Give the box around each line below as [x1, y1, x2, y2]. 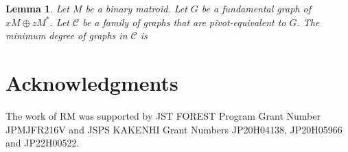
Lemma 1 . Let [5, 1, 69, 15]
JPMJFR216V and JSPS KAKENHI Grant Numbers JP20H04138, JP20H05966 [5, 122, 343, 136]
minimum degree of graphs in [5, 28, 128, 43]
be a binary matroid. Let [85, 1, 187, 15]
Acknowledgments [5, 68, 178, 96]
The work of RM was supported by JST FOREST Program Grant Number [5, 108, 321, 122]
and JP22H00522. [5, 135, 80, 150]
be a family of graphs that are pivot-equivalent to [82, 14, 286, 29]
